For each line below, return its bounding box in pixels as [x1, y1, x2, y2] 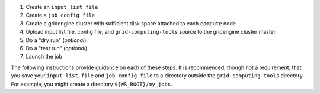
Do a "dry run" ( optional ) [25, 36, 87, 44]
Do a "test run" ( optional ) [25, 44, 88, 51]
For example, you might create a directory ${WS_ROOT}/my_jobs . [11, 80, 172, 87]
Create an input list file [25, 4, 98, 10]
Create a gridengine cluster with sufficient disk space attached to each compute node [25, 20, 236, 27]
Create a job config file [25, 12, 95, 19]
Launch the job [25, 53, 62, 60]
